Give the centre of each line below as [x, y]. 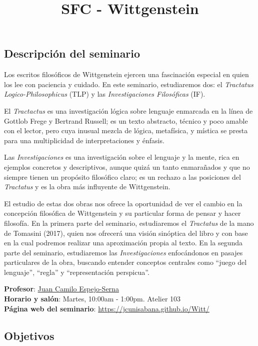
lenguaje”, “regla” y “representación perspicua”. [77, 272]
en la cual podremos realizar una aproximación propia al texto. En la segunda [123, 243]
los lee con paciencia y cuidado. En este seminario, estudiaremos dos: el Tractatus [129, 84]
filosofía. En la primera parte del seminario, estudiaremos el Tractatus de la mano [129, 223]
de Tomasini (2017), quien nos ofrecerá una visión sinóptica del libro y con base [126, 233]
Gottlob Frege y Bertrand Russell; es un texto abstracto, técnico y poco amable [126, 120]
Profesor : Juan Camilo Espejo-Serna [61, 289]
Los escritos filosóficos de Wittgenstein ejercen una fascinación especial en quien [126, 74]
